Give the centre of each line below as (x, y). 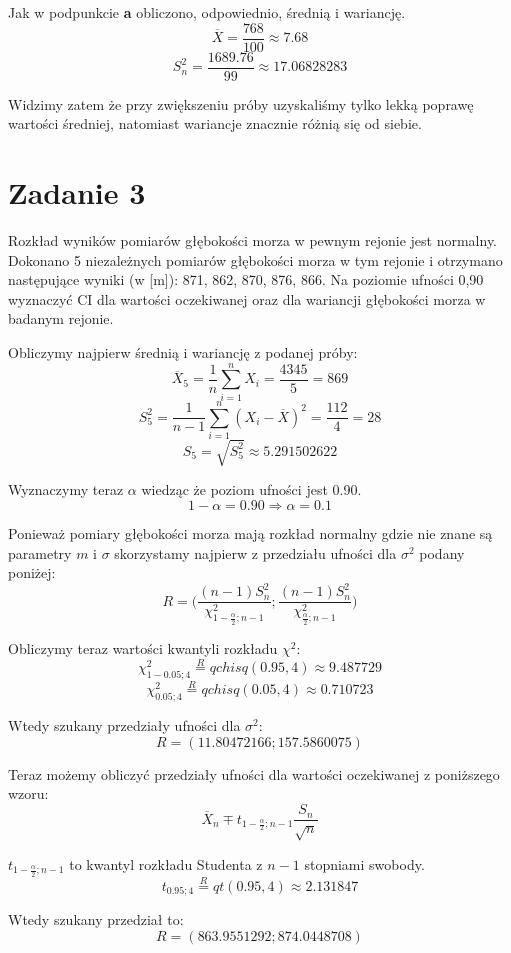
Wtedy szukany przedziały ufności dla (124, 725)
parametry (40, 552)
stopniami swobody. (364, 863)
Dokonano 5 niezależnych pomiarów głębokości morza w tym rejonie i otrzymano (255, 259)
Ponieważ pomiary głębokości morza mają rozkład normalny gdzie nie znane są (250, 532)
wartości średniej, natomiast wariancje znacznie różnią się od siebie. (215, 123)
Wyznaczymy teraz (66, 489)
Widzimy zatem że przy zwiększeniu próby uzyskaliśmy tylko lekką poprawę (241, 103)
